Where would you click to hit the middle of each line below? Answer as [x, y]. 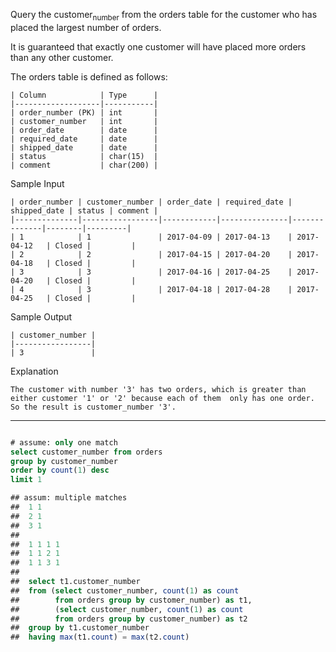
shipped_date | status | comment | [84, 210]
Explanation [34, 371]
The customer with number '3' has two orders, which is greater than [158, 389]
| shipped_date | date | [84, 147]
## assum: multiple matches [69, 498]
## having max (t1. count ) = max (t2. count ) [100, 637]
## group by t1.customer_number [80, 628]
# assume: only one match [64, 442]
